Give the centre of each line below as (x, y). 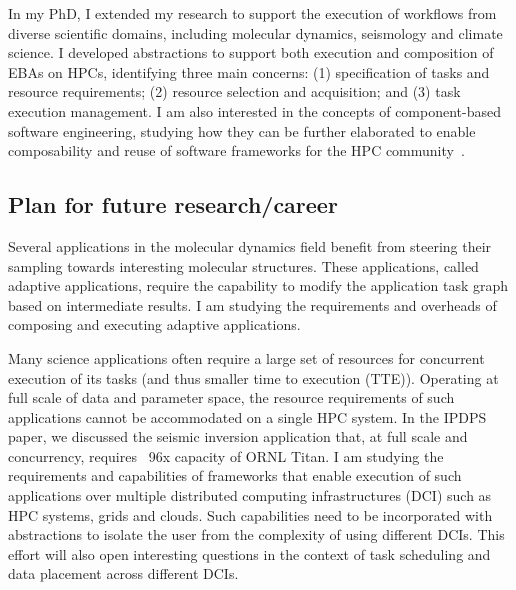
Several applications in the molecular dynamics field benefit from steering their (250, 245)
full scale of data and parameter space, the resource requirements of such (231, 397)
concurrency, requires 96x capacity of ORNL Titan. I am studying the (226, 455)
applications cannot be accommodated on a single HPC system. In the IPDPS (247, 416)
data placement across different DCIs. (123, 573)
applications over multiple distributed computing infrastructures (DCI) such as (250, 495)
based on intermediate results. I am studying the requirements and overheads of (252, 304)
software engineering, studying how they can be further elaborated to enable (242, 130)
